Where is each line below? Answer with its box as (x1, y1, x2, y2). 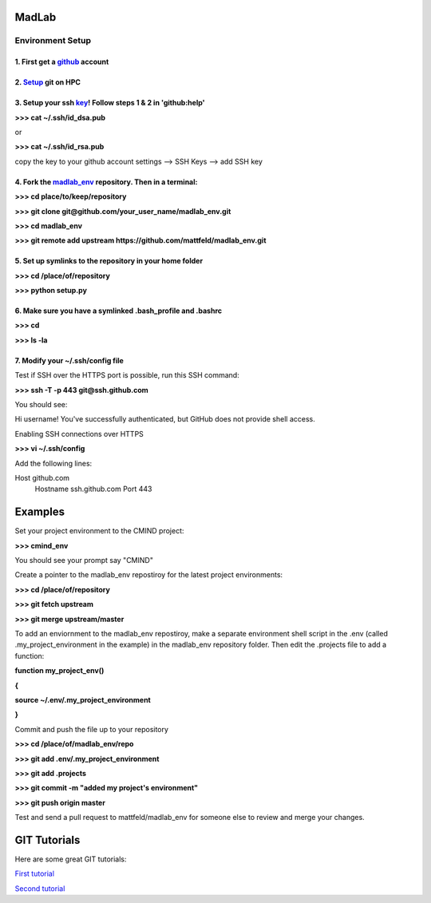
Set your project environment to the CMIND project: (14, 526, 184, 536)
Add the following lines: (14, 458, 93, 468)
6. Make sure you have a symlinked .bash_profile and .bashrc (14, 306, 223, 315)
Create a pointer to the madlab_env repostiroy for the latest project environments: (14, 570, 283, 580)
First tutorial (14, 869, 55, 878)
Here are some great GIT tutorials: (14, 854, 127, 864)
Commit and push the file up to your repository (14, 724, 169, 734)
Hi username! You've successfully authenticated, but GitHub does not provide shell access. (14, 414, 315, 424)
